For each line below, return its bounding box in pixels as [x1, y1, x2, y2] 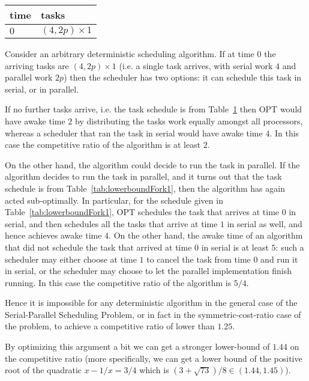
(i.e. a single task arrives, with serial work [119, 59, 273, 72]
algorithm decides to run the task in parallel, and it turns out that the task [5, 170, 282, 183]
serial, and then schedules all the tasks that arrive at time [5, 217, 218, 230]
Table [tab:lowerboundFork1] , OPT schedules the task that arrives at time [5, 206, 280, 218]
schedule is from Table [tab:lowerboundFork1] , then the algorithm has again [5, 181, 285, 194]
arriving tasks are [5, 59, 69, 72]
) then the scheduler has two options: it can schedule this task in [64, 71, 302, 84]
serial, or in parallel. [5, 82, 79, 95]
